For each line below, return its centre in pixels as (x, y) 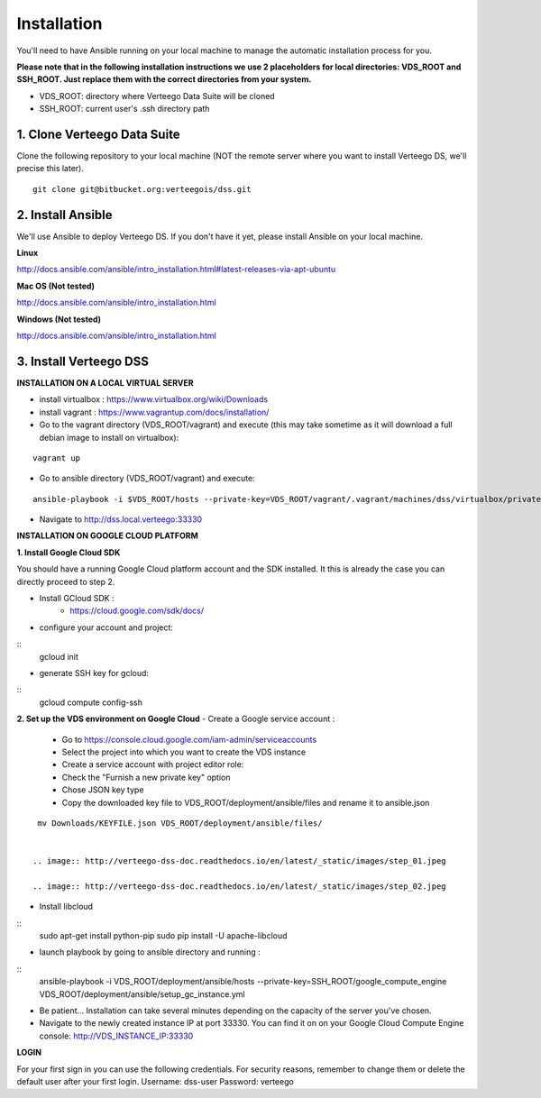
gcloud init (59, 656)
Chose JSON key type (103, 790)
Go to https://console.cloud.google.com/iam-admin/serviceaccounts (189, 739)
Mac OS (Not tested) (55, 286)
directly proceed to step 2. (66, 581)
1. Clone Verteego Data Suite (98, 134)
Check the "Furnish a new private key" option (146, 777)
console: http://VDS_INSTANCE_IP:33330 (116, 1036)
